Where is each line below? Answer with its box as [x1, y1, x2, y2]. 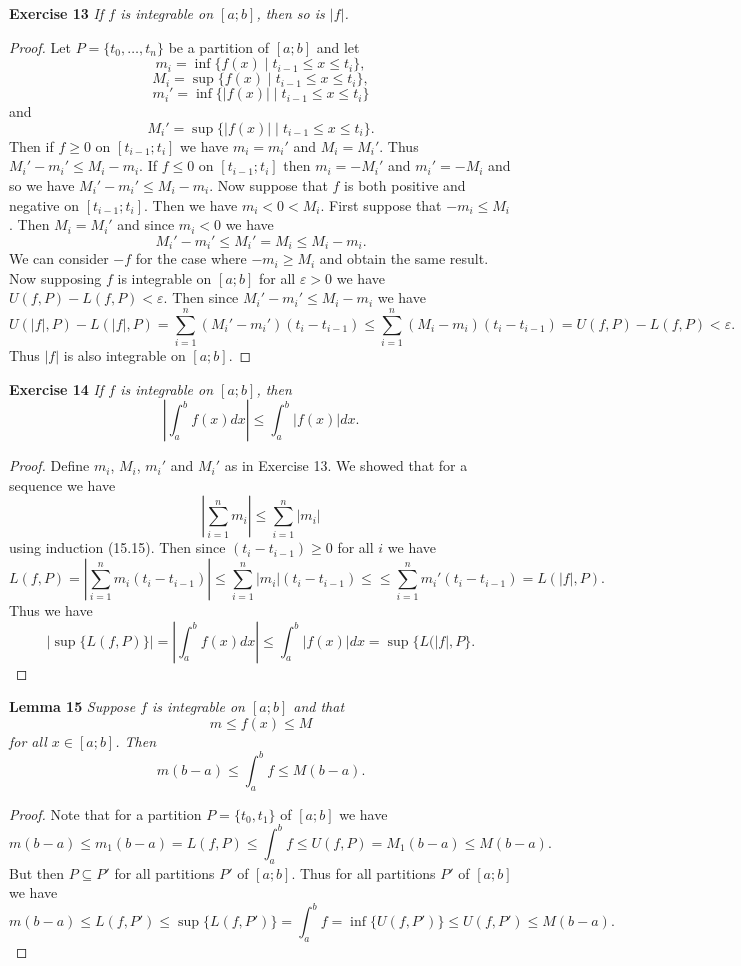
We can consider [9, 248, 109, 269]
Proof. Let [9, 36, 71, 57]
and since [117, 214, 175, 235]
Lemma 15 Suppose [9, 696, 136, 717]
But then [9, 862, 65, 883]
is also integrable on [63, 345, 186, 366]
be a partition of [168, 36, 270, 57]
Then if [9, 135, 54, 156]
